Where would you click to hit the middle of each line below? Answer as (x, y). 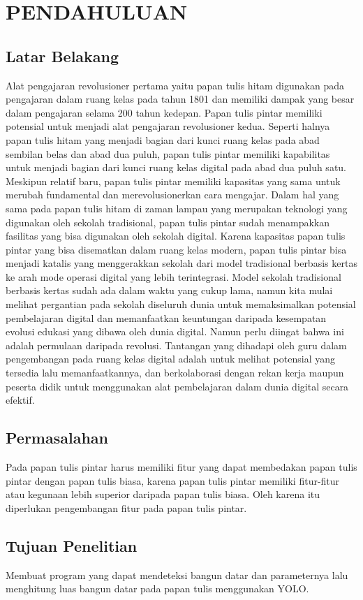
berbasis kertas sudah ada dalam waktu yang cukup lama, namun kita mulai (169, 290)
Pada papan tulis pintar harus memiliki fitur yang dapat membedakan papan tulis (181, 467)
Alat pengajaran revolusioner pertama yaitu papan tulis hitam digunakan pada (175, 85)
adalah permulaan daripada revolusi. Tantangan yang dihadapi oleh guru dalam (176, 345)
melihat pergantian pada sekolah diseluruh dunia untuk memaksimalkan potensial (181, 304)
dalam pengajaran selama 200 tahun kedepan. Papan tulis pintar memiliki (164, 112)
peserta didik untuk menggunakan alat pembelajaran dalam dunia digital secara (177, 386)
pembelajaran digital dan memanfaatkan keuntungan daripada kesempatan (166, 317)
